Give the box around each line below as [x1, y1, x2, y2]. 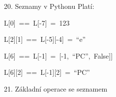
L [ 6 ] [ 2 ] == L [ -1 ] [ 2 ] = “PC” [4, 67, 90, 77]
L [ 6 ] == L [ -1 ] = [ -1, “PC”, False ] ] [4, 50, 113, 61]
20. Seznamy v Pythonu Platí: [4, 1, 94, 11]
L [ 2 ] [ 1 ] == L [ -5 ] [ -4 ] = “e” [4, 34, 86, 44]
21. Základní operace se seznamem [4, 83, 108, 94]
